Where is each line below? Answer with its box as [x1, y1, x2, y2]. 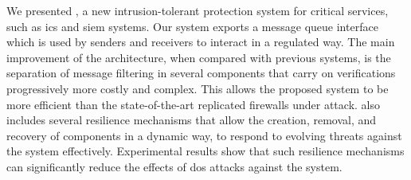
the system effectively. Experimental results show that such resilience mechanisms [6, 143, 405, 159]
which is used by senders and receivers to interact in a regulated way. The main [6, 33, 395, 50]
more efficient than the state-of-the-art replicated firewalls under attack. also [6, 96, 380, 112]
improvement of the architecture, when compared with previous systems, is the [6, 49, 391, 65]
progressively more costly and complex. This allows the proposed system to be [6, 80, 389, 96]
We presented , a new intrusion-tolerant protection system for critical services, [6, 2, 389, 18]
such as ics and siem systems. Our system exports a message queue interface [6, 18, 378, 34]
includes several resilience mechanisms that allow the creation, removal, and [6, 112, 377, 128]
